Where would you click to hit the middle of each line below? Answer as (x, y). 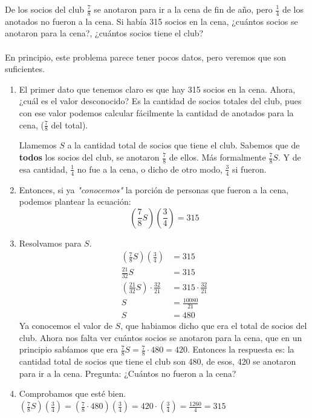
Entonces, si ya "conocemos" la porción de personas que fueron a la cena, (154, 189)
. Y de (289, 157)
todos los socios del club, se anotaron (89, 157)
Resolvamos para (50, 243)
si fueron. (249, 169)
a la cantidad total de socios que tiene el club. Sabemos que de (184, 145)
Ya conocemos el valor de (66, 326)
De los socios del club (45, 9)
